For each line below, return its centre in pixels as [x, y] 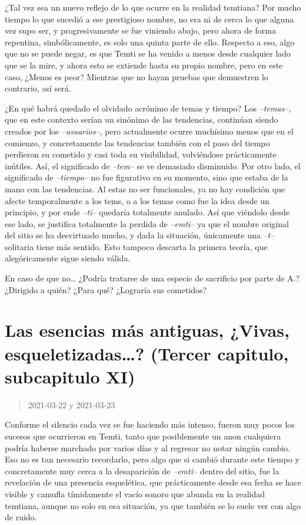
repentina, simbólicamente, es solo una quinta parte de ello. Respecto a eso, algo [150, 42]
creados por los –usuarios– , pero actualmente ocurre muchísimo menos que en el [149, 131]
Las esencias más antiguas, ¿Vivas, [147, 330]
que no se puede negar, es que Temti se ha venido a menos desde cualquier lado [148, 53]
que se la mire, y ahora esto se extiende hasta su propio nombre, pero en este [144, 65]
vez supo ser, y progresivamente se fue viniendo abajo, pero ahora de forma [140, 30]
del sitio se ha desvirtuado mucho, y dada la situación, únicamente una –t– [140, 235]
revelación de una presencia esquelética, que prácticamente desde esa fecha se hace [153, 482]
